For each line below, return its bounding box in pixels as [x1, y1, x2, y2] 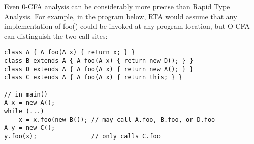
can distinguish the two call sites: [4, 30, 108, 41]
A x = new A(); [4, 99, 55, 107]
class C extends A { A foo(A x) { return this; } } [4, 74, 182, 81]
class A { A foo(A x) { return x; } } [4, 49, 135, 56]
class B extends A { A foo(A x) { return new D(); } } [4, 57, 194, 65]
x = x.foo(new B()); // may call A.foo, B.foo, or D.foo [18, 116, 215, 123]
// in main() [4, 90, 48, 98]
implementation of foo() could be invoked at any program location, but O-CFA [4, 21, 250, 31]
